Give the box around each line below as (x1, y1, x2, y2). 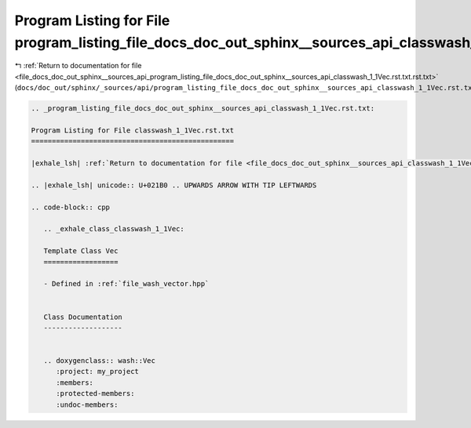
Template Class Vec (43, 247, 119, 256)
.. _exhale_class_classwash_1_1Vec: (43, 224, 184, 234)
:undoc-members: (56, 400, 119, 409)
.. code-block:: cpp (31, 202, 110, 212)
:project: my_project (56, 367, 139, 376)
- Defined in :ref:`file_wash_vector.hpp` (43, 279, 210, 288)
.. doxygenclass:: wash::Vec (43, 357, 156, 365)
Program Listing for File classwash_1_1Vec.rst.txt (31, 125, 235, 135)
